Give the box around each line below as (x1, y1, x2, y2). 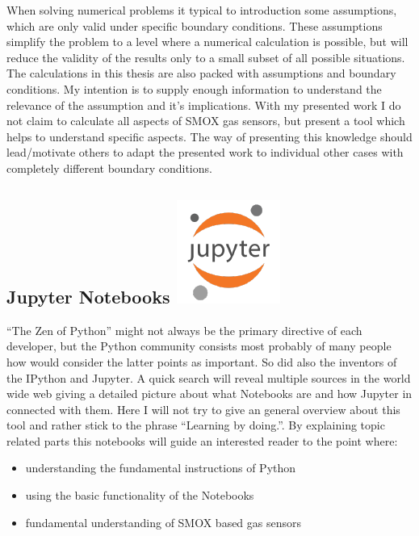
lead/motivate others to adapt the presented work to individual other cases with (6, 144, 404, 161)
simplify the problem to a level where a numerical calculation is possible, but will (6, 33, 409, 50)
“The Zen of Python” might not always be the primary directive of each (6, 321, 362, 338)
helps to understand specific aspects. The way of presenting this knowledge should (6, 128, 413, 144)
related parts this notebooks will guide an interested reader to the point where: (6, 432, 398, 449)
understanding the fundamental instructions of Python (25, 459, 296, 476)
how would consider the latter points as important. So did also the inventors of (6, 353, 397, 370)
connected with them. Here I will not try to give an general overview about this (6, 400, 400, 417)
